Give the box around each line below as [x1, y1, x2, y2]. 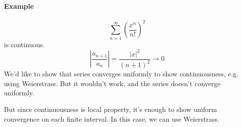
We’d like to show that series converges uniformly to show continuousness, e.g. [4, 69, 239, 79]
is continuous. [4, 39, 45, 49]
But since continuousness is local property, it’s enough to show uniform [4, 104, 217, 114]
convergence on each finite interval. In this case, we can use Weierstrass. [4, 113, 220, 124]
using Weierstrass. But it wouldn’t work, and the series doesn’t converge [4, 78, 220, 88]
